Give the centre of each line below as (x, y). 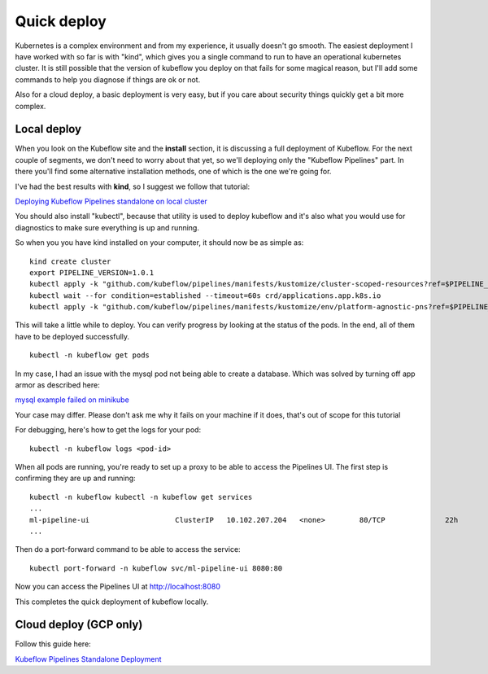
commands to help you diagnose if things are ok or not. (108, 79)
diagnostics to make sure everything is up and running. (107, 227)
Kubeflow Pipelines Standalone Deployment (88, 659)
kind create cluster (70, 261)
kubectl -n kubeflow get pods (90, 355)
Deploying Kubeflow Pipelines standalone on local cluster (111, 201)
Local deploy (48, 129)
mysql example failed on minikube (72, 400)
